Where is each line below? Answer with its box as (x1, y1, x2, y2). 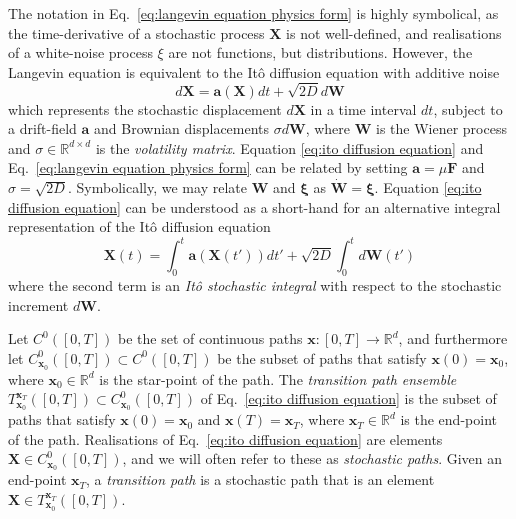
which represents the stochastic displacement (8, 98, 282, 119)
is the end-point (400, 409, 497, 430)
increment (8, 294, 69, 315)
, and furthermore (398, 328, 508, 349)
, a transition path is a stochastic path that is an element (86, 469, 435, 490)
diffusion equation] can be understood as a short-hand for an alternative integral (8, 196, 501, 217)
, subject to (433, 98, 503, 119)
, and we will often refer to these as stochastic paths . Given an (122, 448, 503, 469)
